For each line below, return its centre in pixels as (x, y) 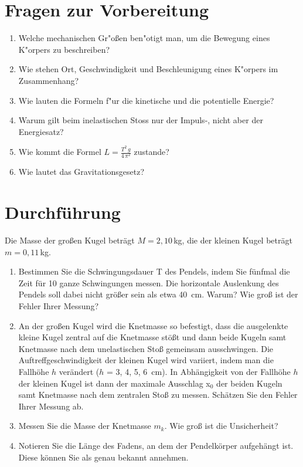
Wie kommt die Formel (60, 152)
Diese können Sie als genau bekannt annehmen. (103, 457)
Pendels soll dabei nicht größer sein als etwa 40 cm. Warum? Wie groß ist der (158, 294)
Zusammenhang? (49, 80)
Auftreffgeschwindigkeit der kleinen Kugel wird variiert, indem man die (146, 360)
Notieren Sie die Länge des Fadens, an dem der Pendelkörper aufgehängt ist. (156, 445)
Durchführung (63, 212)
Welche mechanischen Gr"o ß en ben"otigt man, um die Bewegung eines (144, 38)
